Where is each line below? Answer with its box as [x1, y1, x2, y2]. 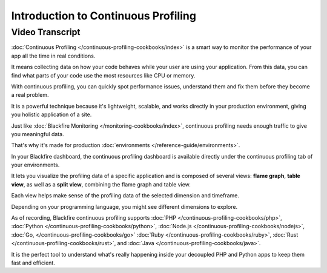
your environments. [11, 161, 60, 169]
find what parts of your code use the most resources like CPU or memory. [11, 71, 196, 79]
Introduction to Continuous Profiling [11, 9, 197, 22]
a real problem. [11, 91, 49, 99]
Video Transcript [11, 27, 81, 38]
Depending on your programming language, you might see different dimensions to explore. [11, 203, 238, 210]
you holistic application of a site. [11, 111, 92, 118]
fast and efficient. [11, 259, 56, 266]
